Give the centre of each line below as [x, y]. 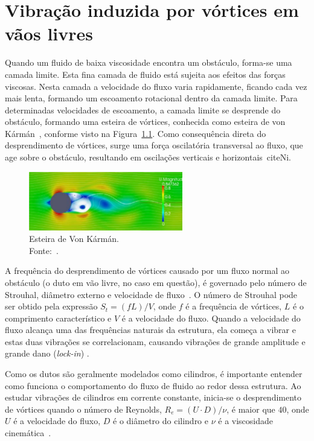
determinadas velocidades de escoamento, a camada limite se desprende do [143, 109]
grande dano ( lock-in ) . [47, 353]
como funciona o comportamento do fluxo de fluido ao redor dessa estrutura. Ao [153, 385]
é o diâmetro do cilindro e [161, 421]
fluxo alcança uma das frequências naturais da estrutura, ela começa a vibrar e [150, 330]
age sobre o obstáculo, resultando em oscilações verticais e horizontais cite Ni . [148, 157]
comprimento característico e [58, 318]
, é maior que [251, 409]
